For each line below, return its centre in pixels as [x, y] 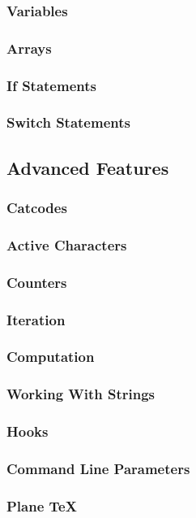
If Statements [51, 85]
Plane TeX [42, 505]
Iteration [36, 319]
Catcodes [37, 208]
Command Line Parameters [98, 468]
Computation [51, 357]
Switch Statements [68, 122]
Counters [37, 282]
